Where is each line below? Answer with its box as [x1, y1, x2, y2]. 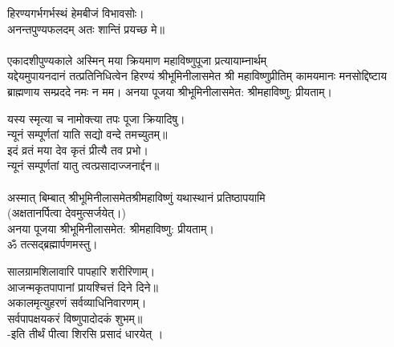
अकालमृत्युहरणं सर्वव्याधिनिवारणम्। [7, 294, 147, 311]
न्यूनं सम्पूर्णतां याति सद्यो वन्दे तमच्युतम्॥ [7, 126, 168, 143]
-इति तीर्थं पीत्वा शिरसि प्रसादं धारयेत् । [7, 325, 164, 342]
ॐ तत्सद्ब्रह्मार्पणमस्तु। [7, 236, 98, 252]
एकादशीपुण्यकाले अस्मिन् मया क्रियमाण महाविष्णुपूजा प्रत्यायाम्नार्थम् [7, 51, 267, 68]
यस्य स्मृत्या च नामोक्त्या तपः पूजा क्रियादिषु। [7, 110, 185, 127]
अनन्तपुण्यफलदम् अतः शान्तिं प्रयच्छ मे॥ [7, 20, 165, 37]
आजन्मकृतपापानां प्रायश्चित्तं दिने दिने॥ [7, 278, 158, 295]
